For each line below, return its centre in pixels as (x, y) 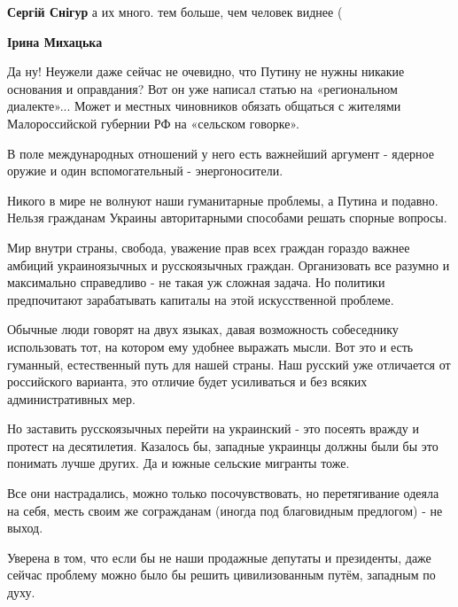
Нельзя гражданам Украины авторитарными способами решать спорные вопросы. (227, 218)
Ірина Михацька (55, 41)
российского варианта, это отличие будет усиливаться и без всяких (187, 381)
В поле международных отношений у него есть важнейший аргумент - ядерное (221, 153)
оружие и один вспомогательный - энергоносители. (145, 171)
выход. (25, 528)
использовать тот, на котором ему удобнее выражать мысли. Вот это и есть (210, 346)
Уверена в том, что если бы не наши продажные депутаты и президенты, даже (219, 557)
